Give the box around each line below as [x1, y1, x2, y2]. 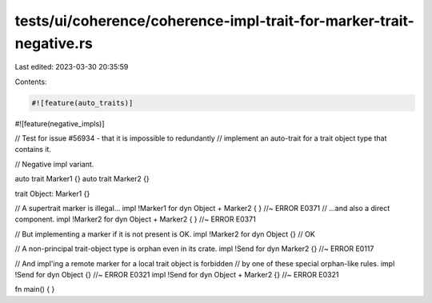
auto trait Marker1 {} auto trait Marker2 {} [14, 174, 150, 184]
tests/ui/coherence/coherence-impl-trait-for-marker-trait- [14, 12, 415, 30]
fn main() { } [14, 285, 55, 294]
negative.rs [14, 34, 94, 52]
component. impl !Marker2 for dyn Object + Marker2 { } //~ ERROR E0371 [14, 214, 256, 224]
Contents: [14, 77, 47, 86]
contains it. [14, 145, 52, 154]
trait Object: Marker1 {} [14, 189, 90, 198]
